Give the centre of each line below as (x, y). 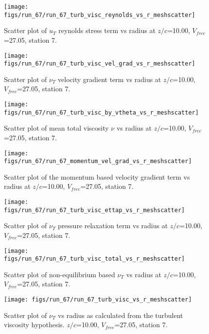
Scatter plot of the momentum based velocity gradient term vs (97, 176)
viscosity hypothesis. (34, 325)
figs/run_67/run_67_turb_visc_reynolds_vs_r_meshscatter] (100, 15)
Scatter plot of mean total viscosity (56, 128)
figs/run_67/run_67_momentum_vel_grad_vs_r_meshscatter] (98, 161)
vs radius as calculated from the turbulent (121, 315)
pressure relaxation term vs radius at (113, 225)
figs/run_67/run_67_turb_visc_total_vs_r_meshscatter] (95, 259)
